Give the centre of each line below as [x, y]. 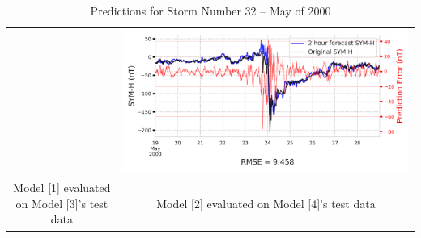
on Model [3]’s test [62, 203]
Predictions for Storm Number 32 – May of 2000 [210, 10]
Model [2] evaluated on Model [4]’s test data [266, 203]
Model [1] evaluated [62, 188]
